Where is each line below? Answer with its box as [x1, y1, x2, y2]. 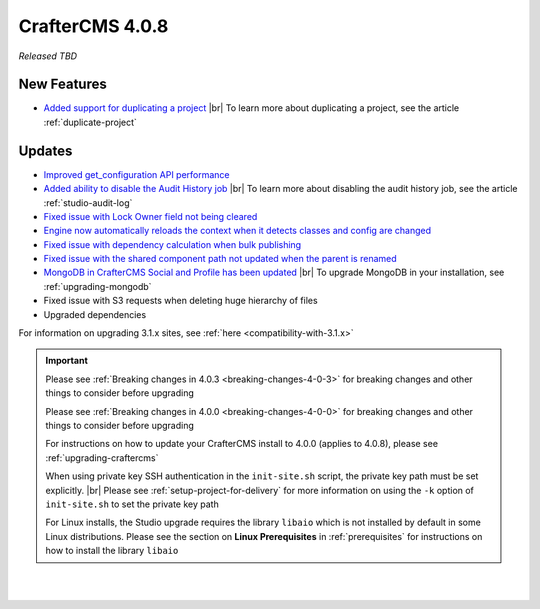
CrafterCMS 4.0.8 [18, 15, 169, 37]
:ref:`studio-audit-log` [43, 196, 133, 209]
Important [45, 355, 89, 367]
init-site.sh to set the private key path [45, 498, 219, 510]
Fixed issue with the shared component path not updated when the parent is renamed [43, 253, 397, 265]
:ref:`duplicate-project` [43, 116, 137, 128]
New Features [18, 76, 107, 93]
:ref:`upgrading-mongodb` [43, 280, 152, 292]
